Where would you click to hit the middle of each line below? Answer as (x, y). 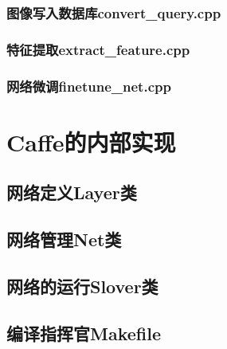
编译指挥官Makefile (84, 333)
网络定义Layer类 (72, 192)
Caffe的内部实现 (91, 141)
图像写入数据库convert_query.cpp (114, 12)
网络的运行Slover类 (82, 286)
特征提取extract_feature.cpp (98, 49)
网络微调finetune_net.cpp (89, 86)
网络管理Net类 (64, 239)
